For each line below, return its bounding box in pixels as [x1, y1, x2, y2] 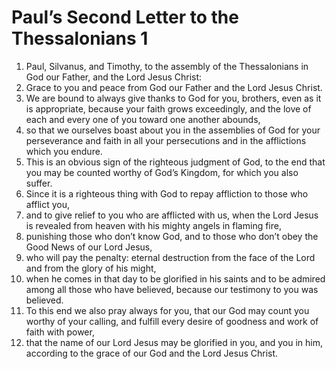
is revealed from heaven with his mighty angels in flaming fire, [25, 219, 282, 231]
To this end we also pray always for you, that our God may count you [25, 304, 310, 316]
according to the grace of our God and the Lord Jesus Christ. [25, 347, 279, 359]
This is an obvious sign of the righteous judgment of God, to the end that [25, 156, 326, 168]
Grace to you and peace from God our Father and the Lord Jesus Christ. [25, 81, 323, 93]
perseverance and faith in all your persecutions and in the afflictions [25, 134, 307, 146]
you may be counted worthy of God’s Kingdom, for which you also [25, 166, 299, 178]
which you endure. [25, 145, 103, 157]
